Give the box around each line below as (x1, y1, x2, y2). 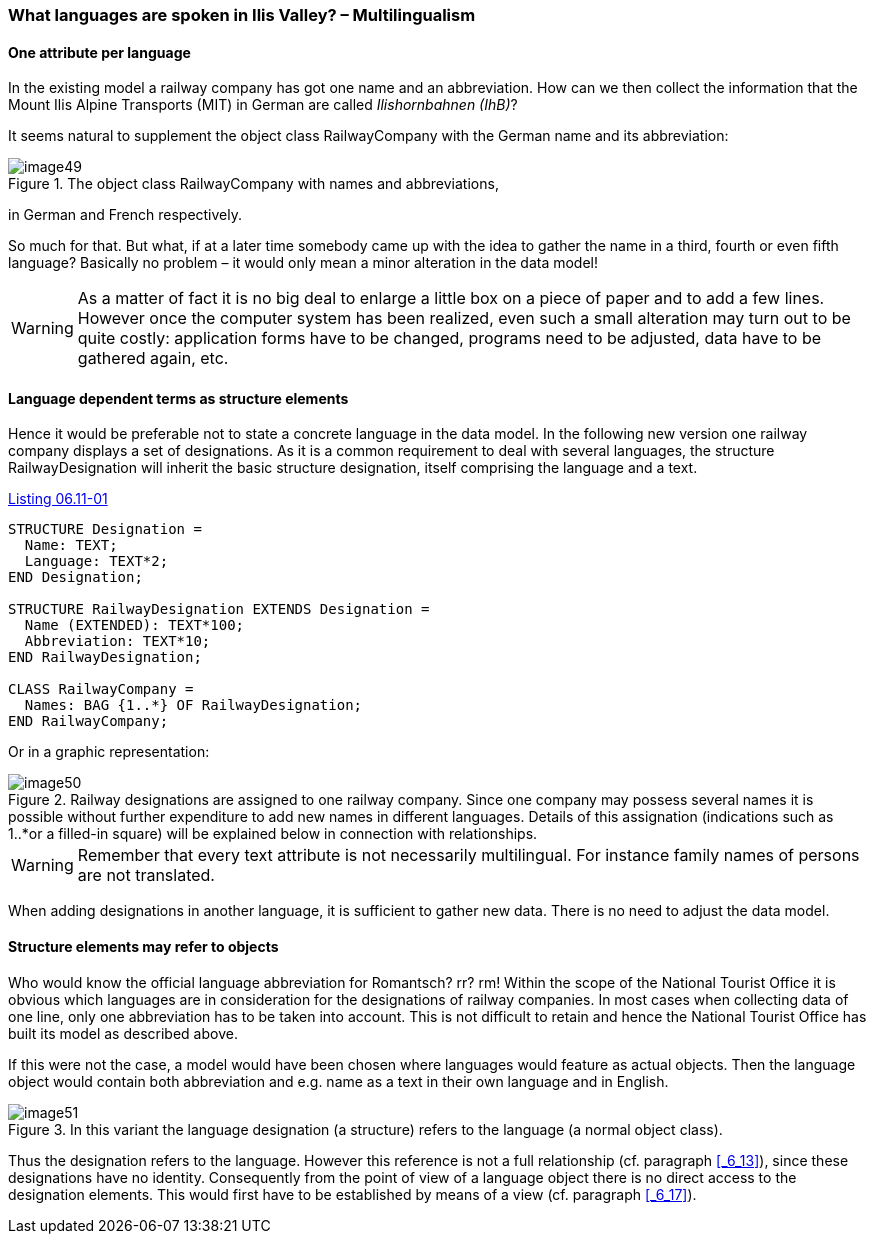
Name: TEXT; (24, 537, 118, 554)
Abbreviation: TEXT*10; (24, 633, 211, 650)
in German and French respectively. (8, 206, 243, 224)
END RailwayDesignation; (8, 649, 202, 666)
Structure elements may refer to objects (8, 938, 279, 956)
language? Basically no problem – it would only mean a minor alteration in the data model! (8, 254, 599, 272)
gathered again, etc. (77, 348, 229, 369)
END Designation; (8, 569, 143, 586)
